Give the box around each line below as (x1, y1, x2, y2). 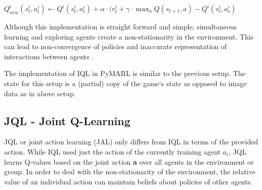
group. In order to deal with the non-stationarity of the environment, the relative (4, 166, 255, 177)
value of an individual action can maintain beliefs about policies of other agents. (4, 176, 253, 186)
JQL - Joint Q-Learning (4, 112, 130, 128)
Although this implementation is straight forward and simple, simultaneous (4, 21, 237, 31)
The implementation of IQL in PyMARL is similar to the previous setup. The (4, 68, 245, 79)
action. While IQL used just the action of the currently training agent (4, 146, 221, 157)
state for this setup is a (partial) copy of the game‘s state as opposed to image (4, 78, 247, 88)
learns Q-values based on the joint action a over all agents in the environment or (4, 156, 254, 167)
